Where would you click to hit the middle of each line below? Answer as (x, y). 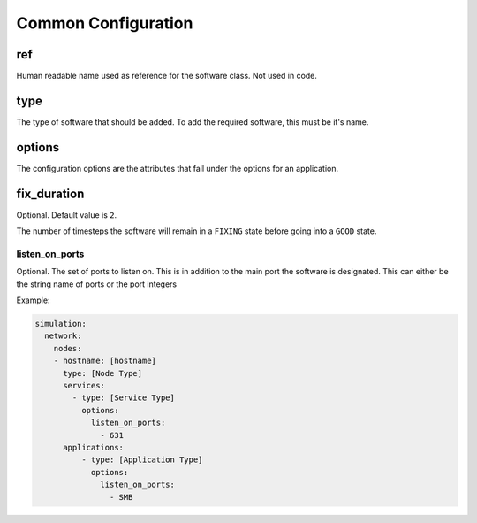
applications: (93, 447)
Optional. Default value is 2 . (67, 215)
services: (84, 386)
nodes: (68, 348)
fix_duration (50, 193)
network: (63, 336)
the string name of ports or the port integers (96, 284)
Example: (33, 300)
